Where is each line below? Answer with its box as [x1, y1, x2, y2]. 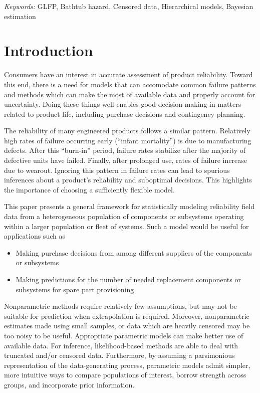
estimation [4, 11, 36, 21]
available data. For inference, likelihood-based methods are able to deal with [4, 340, 238, 350]
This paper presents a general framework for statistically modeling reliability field [4, 201, 255, 212]
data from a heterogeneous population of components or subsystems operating [4, 211, 244, 222]
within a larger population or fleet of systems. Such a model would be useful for [4, 221, 249, 231]
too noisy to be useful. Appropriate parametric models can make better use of [4, 330, 243, 340]
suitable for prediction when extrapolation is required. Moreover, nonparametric [4, 310, 249, 321]
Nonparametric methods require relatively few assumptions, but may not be [4, 301, 237, 311]
